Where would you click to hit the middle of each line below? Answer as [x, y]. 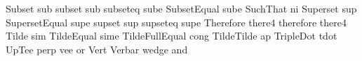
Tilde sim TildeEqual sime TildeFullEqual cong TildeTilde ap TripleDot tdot [172, 36]
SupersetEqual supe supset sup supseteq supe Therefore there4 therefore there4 [176, 22]
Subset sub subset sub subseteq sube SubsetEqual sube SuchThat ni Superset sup [181, 8]
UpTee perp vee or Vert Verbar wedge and [97, 49]
